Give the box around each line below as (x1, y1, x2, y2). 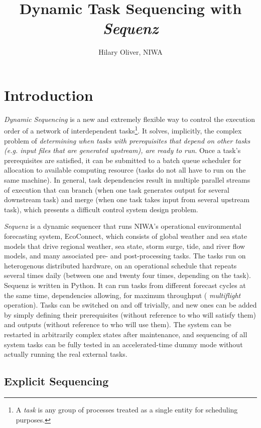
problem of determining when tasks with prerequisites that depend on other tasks (4, 135, 250, 146)
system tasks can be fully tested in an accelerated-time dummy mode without (4, 339, 243, 349)
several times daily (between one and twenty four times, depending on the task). (4, 270, 251, 280)
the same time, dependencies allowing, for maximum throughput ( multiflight (4, 290, 241, 300)
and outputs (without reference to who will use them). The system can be (4, 319, 231, 330)
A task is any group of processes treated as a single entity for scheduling (16, 404, 238, 414)
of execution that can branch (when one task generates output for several (4, 184, 229, 195)
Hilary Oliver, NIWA (98, 47, 163, 57)
